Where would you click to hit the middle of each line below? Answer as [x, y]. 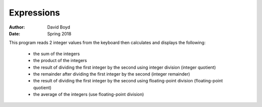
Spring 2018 [59, 33]
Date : [15, 33]
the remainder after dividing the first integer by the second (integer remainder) [112, 74]
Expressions [34, 13]
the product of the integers [60, 61]
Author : [17, 27]
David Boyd [59, 27]
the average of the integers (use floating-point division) [89, 94]
